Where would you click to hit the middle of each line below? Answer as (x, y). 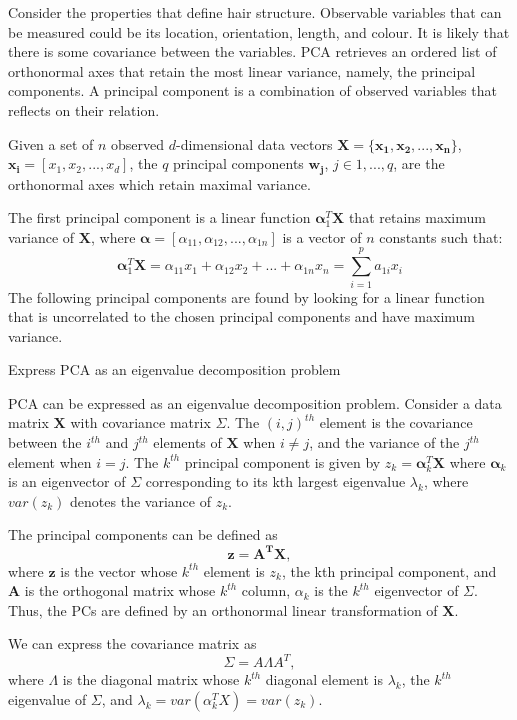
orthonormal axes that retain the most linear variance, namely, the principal (242, 70)
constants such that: (441, 236)
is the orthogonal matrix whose (120, 590)
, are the (419, 163)
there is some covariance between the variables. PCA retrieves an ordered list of (252, 51)
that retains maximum (417, 217)
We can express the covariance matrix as (132, 643)
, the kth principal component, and (389, 570)
